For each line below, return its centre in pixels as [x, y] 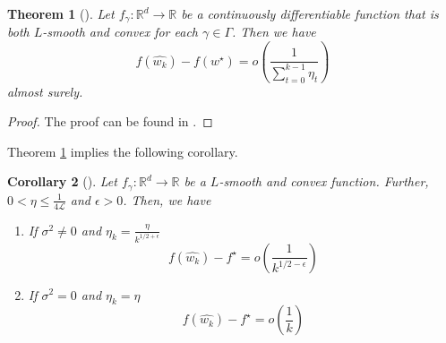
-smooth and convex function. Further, [324, 181]
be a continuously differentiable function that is [310, 13]
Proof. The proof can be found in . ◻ [110, 121]
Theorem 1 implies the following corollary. [123, 151]
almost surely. [45, 91]
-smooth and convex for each [120, 32]
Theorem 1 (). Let [61, 13]
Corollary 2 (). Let [62, 181]
